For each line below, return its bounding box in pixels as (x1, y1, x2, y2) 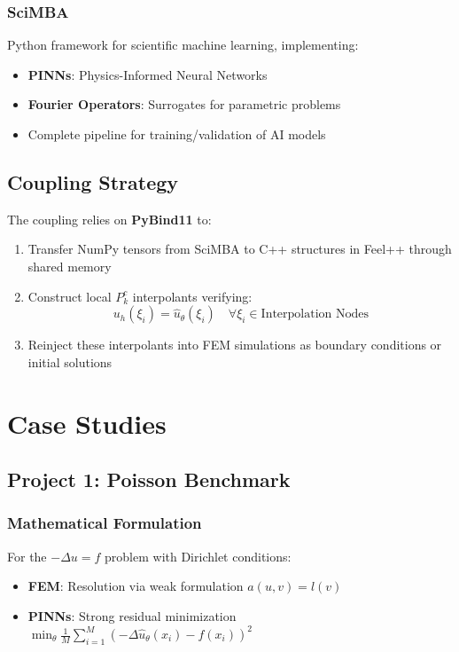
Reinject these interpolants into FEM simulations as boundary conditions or (27, 335, 442, 354)
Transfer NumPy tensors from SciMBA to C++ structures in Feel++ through (27, 240, 452, 258)
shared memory (27, 256, 112, 275)
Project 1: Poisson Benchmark (7, 466, 291, 493)
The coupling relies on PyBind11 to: (7, 209, 212, 228)
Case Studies (7, 405, 167, 441)
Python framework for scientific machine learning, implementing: (7, 35, 359, 54)
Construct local (27, 287, 112, 305)
